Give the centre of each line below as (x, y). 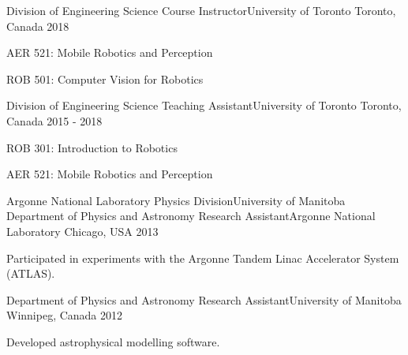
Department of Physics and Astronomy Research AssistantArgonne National (191, 216)
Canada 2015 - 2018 (54, 120)
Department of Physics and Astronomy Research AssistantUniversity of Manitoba (204, 299)
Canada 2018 (38, 26)
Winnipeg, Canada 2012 (65, 315)
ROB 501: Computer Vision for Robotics (105, 78)
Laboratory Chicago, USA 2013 (82, 231)
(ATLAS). (31, 273)
